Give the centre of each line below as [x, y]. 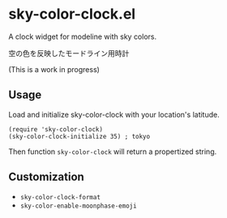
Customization [47, 177]
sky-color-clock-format [60, 197]
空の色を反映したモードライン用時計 [69, 53]
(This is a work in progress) [54, 69]
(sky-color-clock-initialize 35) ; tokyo [79, 136]
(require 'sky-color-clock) [56, 129]
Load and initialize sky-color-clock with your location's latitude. [114, 114]
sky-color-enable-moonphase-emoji [78, 206]
